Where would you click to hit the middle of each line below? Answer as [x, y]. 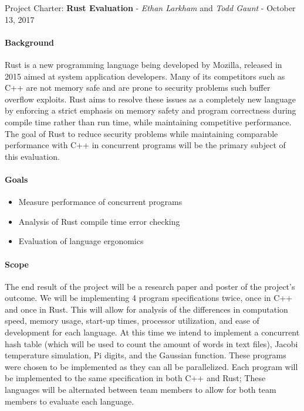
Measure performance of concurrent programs [100, 202]
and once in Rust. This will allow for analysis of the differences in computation [146, 309]
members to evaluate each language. [70, 401]
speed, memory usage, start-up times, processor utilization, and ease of [132, 321]
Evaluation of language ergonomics [81, 241]
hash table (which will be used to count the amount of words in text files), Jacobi [151, 343]
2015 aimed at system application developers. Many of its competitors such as [145, 76]
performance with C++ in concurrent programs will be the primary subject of [145, 145]
